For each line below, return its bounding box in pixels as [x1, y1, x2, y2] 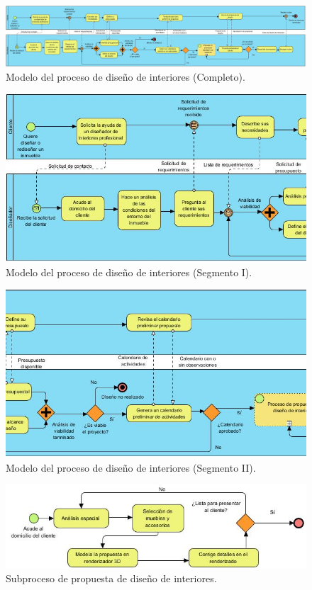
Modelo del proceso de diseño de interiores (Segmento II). [6, 460, 256, 475]
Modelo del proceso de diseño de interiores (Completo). [6, 69, 245, 84]
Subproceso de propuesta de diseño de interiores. [6, 571, 217, 586]
